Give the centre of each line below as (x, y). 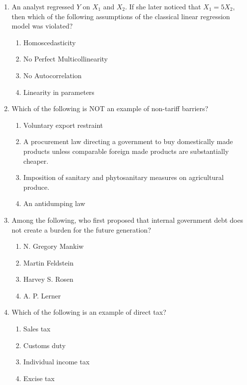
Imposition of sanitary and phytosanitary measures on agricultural (123, 177)
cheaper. (36, 161)
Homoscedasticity (49, 42)
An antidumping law (54, 203)
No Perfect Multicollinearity (65, 59)
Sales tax (37, 329)
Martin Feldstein (48, 262)
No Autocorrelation (52, 75)
